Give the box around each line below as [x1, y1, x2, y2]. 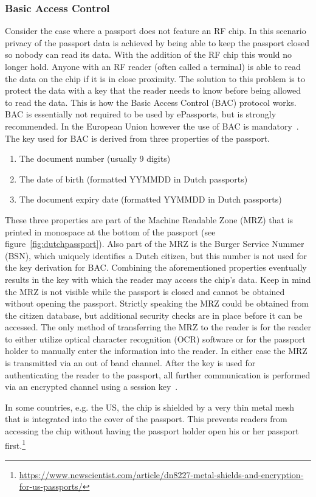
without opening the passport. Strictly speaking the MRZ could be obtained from [5, 297, 309, 310]
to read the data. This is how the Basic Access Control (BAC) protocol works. [5, 96, 297, 108]
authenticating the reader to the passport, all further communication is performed [5, 368, 311, 381]
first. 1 [5, 437, 26, 451]
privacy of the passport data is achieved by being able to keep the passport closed [5, 36, 310, 49]
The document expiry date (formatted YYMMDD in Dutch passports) [19, 193, 282, 206]
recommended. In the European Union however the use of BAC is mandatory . [5, 119, 299, 132]
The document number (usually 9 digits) [19, 152, 171, 165]
